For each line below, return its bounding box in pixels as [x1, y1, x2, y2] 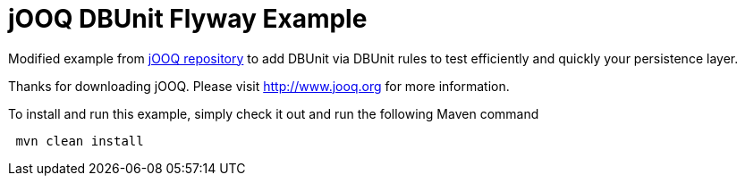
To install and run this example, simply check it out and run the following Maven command [8, 105, 539, 121]
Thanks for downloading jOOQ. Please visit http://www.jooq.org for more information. [8, 78, 510, 94]
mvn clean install [15, 133, 144, 148]
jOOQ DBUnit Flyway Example [8, 4, 368, 34]
